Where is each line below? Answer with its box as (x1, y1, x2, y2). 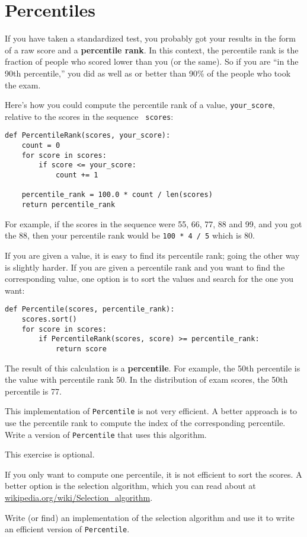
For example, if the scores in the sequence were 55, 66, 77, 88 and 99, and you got (5, 217, 302, 230)
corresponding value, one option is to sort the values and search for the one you (5, 272, 294, 285)
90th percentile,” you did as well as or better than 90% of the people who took (5, 66, 291, 79)
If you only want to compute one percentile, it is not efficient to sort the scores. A (5, 468, 302, 480)
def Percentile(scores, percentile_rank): (5, 305, 175, 314)
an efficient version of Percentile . (5, 523, 130, 535)
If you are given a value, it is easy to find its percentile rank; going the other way (5, 249, 300, 261)
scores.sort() (21, 314, 77, 323)
